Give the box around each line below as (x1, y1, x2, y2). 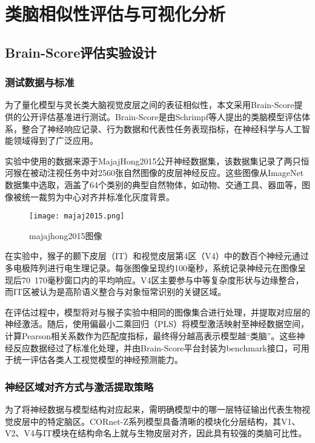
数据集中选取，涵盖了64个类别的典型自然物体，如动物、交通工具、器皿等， (5, 178, 302, 191)
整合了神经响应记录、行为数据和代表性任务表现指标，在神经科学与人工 (21, 122, 302, 135)
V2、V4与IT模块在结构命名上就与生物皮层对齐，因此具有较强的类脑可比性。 (5, 427, 307, 439)
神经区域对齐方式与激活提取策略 (5, 379, 154, 394)
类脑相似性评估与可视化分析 (5, 1, 226, 26)
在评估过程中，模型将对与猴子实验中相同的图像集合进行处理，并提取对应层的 (5, 305, 310, 318)
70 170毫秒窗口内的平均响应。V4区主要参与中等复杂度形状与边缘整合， (21, 273, 304, 286)
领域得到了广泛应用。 (13, 134, 98, 147)
